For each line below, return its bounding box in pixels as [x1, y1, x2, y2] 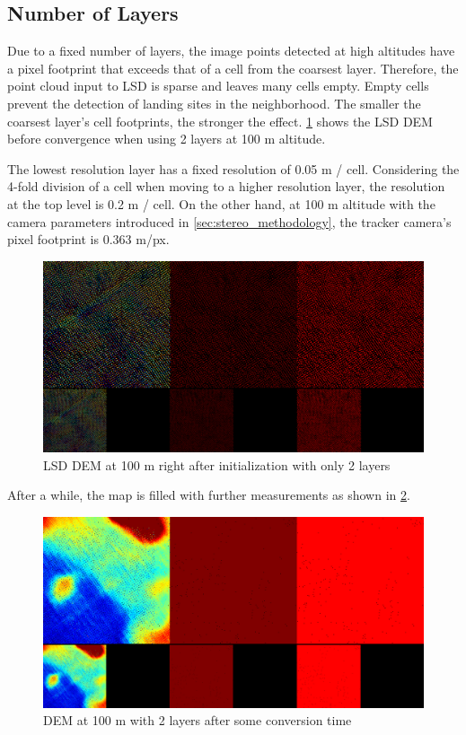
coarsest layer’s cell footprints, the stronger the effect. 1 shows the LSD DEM [7, 111, 433, 130]
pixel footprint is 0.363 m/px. [7, 230, 170, 249]
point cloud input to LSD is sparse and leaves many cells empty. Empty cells [7, 76, 429, 95]
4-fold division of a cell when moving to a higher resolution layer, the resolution [7, 177, 445, 196]
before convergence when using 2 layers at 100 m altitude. [7, 129, 326, 148]
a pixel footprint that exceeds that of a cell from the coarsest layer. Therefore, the [7, 58, 459, 77]
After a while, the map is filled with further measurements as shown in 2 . [7, 486, 410, 504]
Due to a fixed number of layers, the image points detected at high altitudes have [7, 41, 455, 60]
